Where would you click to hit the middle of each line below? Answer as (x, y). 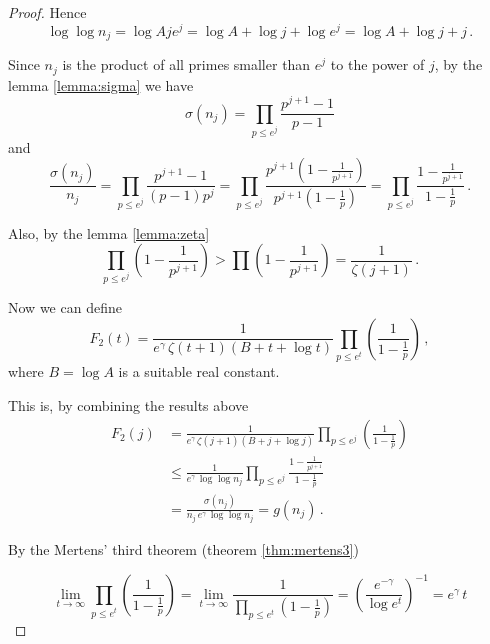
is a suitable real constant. (199, 371)
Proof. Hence (47, 12)
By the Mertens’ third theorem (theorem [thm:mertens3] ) (183, 549)
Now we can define (65, 306)
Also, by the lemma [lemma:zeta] (109, 232)
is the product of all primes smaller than (186, 64)
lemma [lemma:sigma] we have (101, 84)
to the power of (377, 64)
